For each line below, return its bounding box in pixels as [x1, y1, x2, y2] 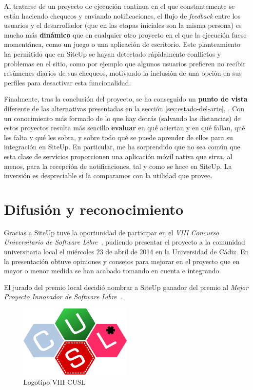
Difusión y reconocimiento [4, 199, 184, 219]
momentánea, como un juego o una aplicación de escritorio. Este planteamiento [4, 39, 240, 49]
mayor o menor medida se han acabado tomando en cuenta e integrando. [4, 266, 221, 276]
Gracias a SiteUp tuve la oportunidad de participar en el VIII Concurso [4, 227, 219, 237]
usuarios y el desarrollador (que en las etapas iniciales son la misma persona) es [4, 20, 242, 30]
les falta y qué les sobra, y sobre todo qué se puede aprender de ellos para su [4, 132, 233, 142]
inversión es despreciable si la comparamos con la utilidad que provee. [4, 170, 213, 181]
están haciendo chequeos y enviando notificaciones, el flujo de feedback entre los [4, 10, 240, 21]
